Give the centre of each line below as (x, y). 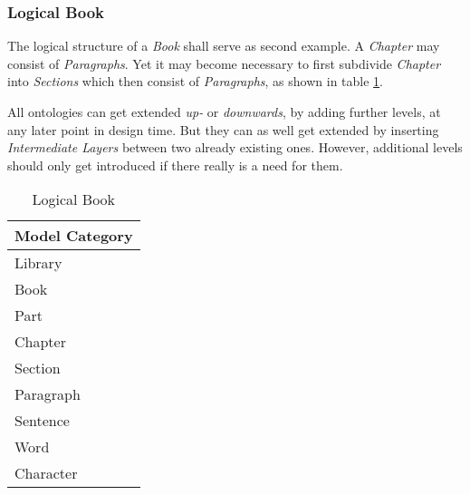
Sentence (42, 421)
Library (38, 263)
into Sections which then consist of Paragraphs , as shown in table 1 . (196, 81)
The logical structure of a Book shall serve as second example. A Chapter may (224, 46)
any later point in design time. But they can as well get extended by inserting (223, 129)
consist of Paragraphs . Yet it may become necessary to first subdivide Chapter (224, 63)
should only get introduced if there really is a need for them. (175, 165)
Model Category (74, 236)
